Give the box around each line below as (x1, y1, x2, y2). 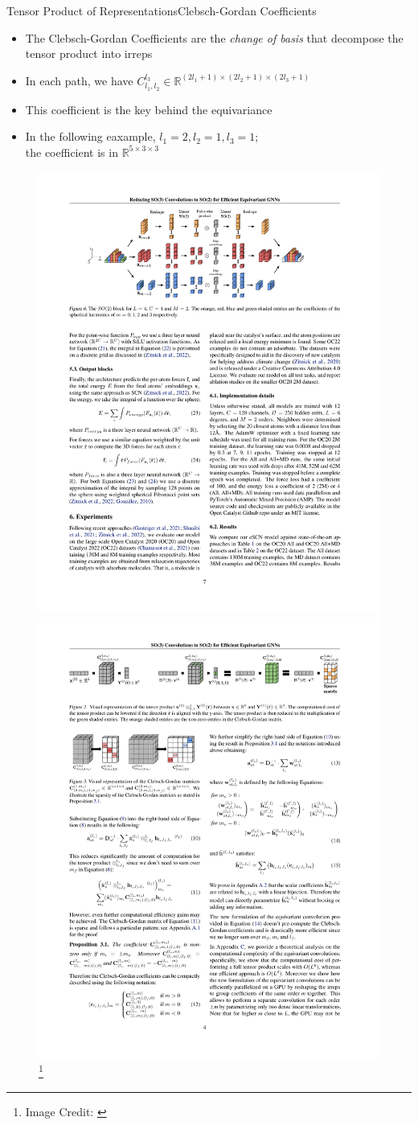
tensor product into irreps (25, 45, 153, 62)
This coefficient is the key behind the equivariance (25, 101, 273, 117)
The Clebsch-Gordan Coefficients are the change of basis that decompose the (25, 29, 404, 46)
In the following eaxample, (25, 128, 156, 145)
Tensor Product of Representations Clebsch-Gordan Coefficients (6, 2, 317, 18)
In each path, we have (25, 72, 133, 88)
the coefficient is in (25, 143, 118, 160)
